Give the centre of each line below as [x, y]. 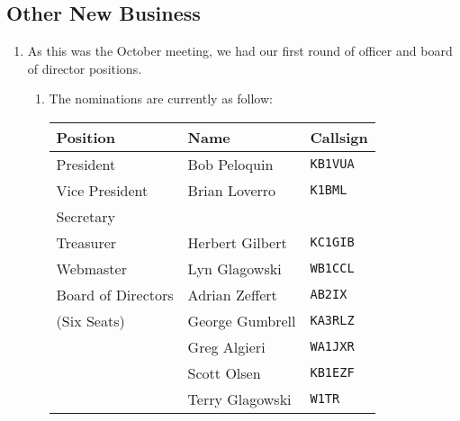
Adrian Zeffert [232, 294]
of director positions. [85, 68]
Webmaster [91, 268]
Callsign [339, 137]
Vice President [102, 190]
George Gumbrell [242, 320]
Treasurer [86, 242]
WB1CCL [332, 269]
